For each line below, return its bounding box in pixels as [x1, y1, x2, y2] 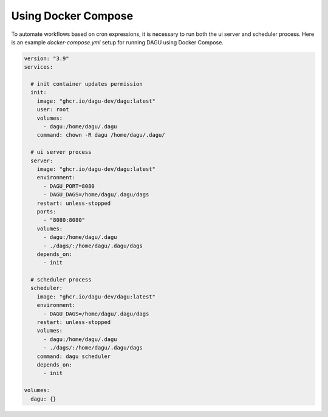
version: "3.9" [24, 55, 69, 62]
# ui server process [30, 149, 92, 156]
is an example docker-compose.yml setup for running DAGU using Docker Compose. [11, 38, 224, 46]
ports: [36, 208, 56, 215]
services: [24, 64, 53, 71]
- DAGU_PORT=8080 [43, 182, 95, 190]
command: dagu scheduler [36, 353, 111, 360]
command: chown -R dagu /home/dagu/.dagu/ [36, 131, 165, 139]
